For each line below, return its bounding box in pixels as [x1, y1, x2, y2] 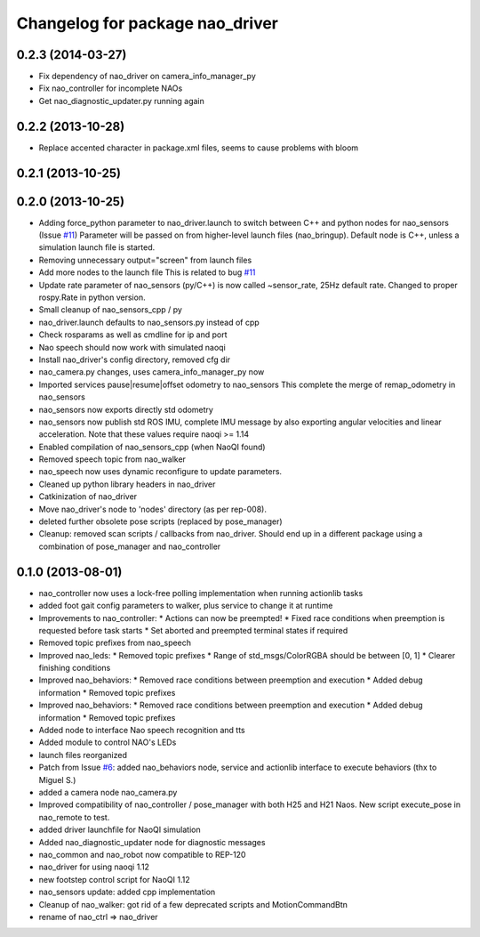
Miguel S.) [38, 774, 76, 785]
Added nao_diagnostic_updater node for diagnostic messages [38, 836, 266, 847]
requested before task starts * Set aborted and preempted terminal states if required [38, 625, 348, 635]
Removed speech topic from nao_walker [38, 454, 187, 464]
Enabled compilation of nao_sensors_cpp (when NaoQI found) [38, 441, 266, 452]
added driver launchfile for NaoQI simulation [38, 824, 201, 836]
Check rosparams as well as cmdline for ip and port [38, 329, 228, 340]
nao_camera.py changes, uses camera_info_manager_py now [38, 367, 265, 377]
